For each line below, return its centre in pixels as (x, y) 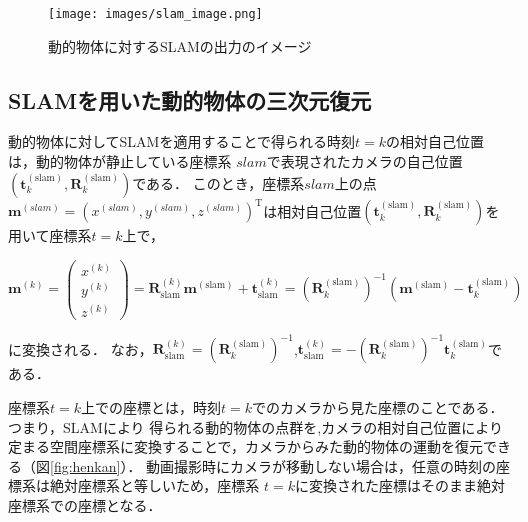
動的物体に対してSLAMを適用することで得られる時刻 (182, 141)
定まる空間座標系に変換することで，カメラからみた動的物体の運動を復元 (246, 446)
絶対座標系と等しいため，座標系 (154, 485)
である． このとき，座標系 (218, 182)
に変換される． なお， (80, 348)
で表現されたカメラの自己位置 (364, 161)
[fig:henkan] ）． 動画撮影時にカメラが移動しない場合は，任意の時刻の (273, 465)
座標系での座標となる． (85, 505)
